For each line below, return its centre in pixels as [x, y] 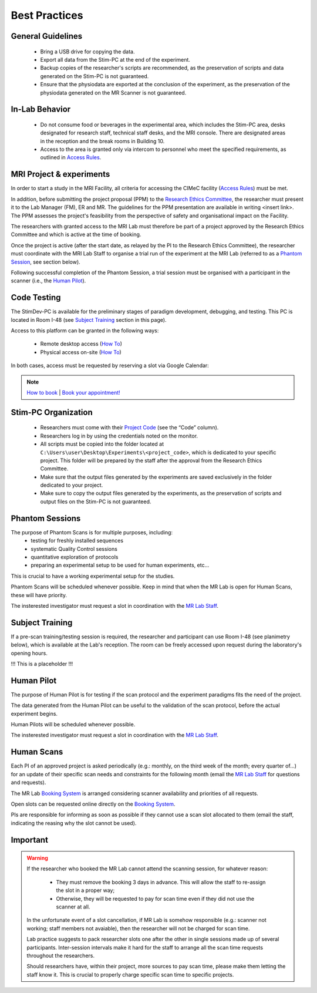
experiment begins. [34, 713]
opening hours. [29, 653]
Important [29, 840]
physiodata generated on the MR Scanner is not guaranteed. [113, 92]
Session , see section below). [45, 262]
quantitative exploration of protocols [75, 557]
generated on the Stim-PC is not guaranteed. [95, 76]
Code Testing [36, 297]
